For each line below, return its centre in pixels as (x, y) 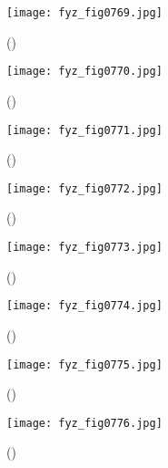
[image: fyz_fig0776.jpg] (84, 423)
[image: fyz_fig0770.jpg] (84, 72)
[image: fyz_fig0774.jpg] (84, 306)
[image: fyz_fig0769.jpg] (84, 13)
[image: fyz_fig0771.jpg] (84, 130)
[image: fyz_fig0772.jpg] (84, 188)
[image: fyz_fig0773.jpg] (84, 247)
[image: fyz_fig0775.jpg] (84, 364)
